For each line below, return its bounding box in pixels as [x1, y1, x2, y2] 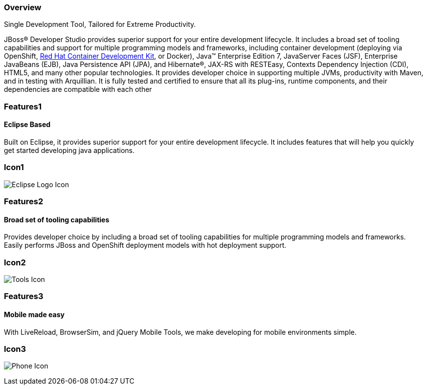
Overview [4, 2, 42, 12]
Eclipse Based [4, 120, 51, 129]
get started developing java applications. [4, 146, 135, 154]
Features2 [4, 196, 44, 207]
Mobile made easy [4, 310, 65, 319]
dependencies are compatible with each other [4, 85, 152, 94]
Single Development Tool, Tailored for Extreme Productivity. [4, 20, 196, 29]
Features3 [4, 291, 44, 302]
